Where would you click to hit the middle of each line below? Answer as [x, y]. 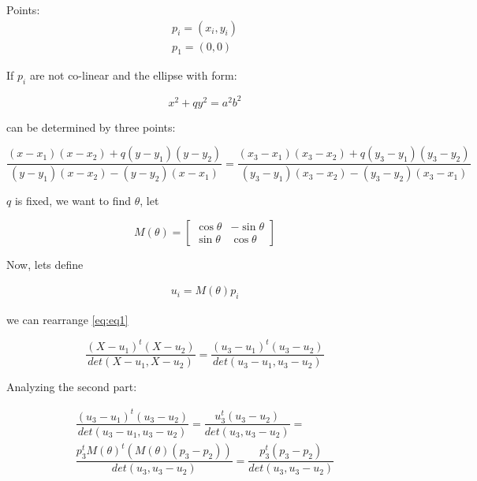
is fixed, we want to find [73, 201]
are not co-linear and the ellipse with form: [133, 75]
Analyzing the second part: [72, 387]
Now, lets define [45, 264]
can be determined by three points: [91, 127]
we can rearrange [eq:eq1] [67, 320]
